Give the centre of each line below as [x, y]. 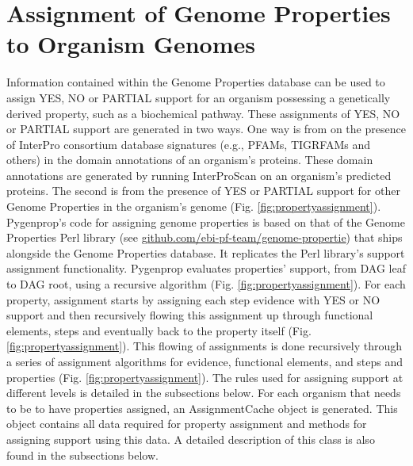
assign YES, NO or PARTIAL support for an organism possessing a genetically [199, 97]
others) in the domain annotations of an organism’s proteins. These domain [190, 160]
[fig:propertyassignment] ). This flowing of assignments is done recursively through [205, 346]
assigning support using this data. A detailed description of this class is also [191, 439]
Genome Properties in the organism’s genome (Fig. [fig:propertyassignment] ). [194, 206]
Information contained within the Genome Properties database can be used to [196, 82]
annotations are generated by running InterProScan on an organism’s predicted [199, 175]
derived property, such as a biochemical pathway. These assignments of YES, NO [203, 113]
